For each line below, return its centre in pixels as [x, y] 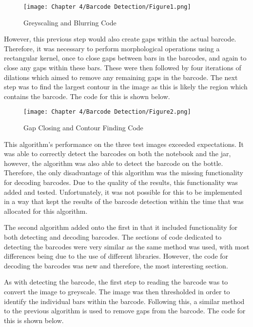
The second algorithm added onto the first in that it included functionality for [121, 227]
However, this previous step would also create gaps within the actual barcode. [120, 39]
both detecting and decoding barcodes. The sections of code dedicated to [113, 237]
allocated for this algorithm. [46, 211]
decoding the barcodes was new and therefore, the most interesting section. [116, 265]
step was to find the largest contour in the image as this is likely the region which [126, 87]
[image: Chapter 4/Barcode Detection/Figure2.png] [107, 112]
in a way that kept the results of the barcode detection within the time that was [124, 201]
